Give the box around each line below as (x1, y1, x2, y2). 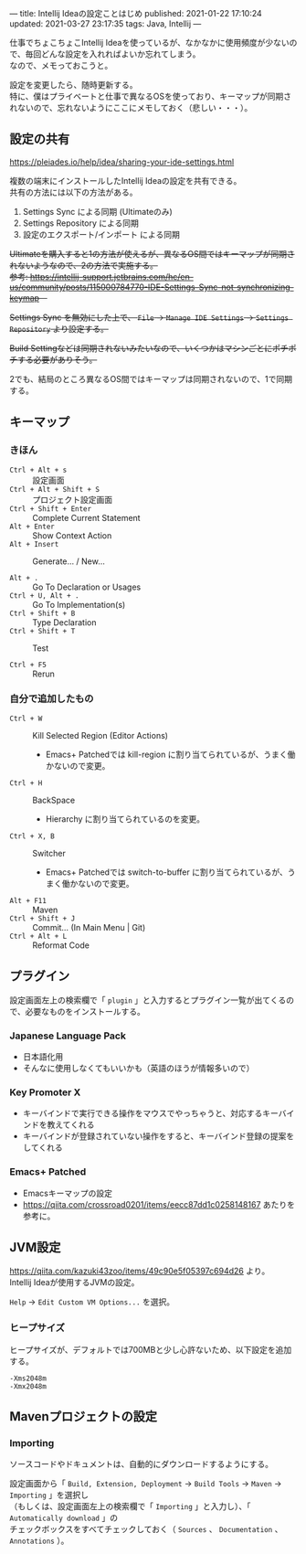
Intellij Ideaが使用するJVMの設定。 (9, 1277, 140, 1288)
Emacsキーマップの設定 (22, 1187, 112, 1198)
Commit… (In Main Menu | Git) (32, 921, 146, 932)
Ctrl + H (9, 778, 43, 788)
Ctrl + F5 (9, 660, 47, 669)
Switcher (32, 847, 66, 858)
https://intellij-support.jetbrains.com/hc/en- (29, 271, 194, 282)
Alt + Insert (9, 539, 59, 548)
